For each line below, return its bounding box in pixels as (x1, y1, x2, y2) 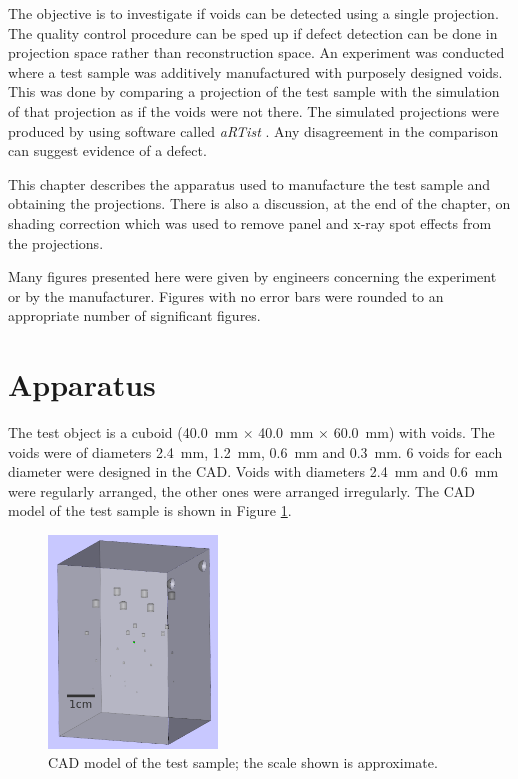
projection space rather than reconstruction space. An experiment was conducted (8, 42, 505, 63)
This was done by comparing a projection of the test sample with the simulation (8, 81, 500, 102)
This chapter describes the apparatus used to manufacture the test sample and (8, 173, 491, 194)
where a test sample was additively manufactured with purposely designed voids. (8, 61, 503, 82)
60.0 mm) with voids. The (333, 422, 495, 443)
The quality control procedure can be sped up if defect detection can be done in (8, 22, 498, 43)
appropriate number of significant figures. (8, 305, 261, 326)
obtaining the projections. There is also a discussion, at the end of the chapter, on (8, 193, 511, 214)
